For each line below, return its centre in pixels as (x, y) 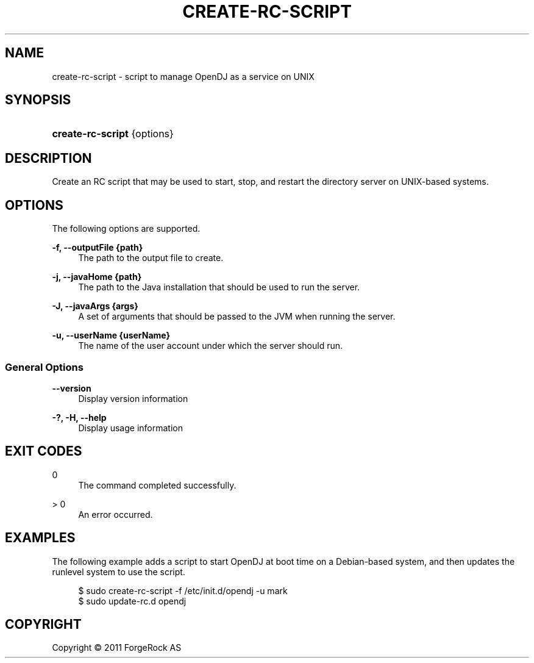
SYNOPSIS (38, 100)
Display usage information (130, 428)
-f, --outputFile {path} (98, 248)
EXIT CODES (44, 451)
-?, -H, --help (79, 417)
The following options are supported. (126, 229)
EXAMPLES (40, 538)
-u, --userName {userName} (111, 335)
